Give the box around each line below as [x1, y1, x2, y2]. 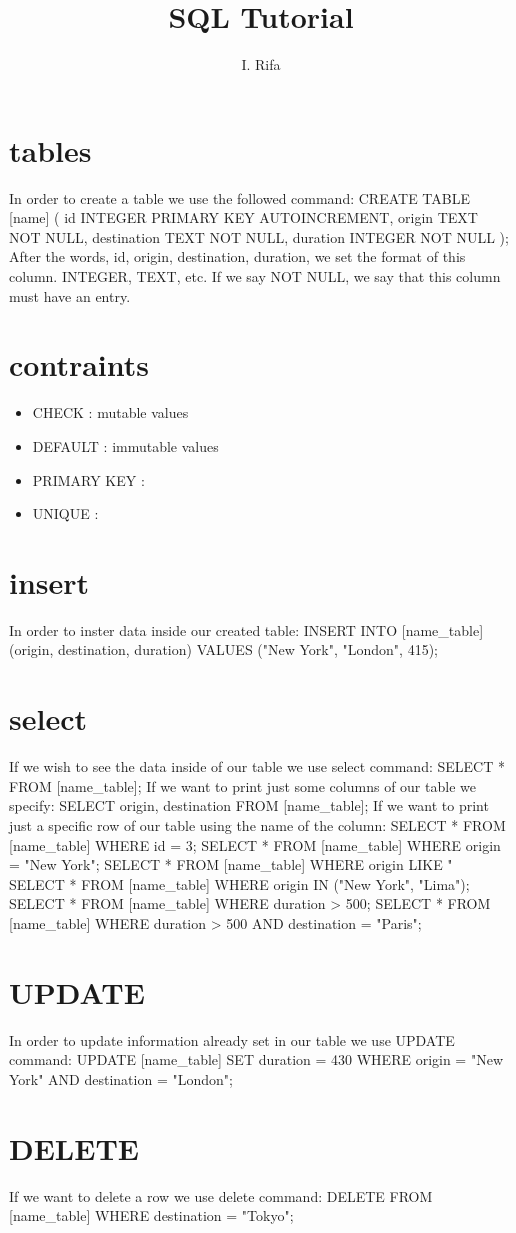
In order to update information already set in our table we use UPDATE [9, 1029, 455, 1050]
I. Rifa [241, 54, 281, 75]
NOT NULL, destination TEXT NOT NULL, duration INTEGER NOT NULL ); [9, 226, 509, 247]
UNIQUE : [32, 503, 99, 524]
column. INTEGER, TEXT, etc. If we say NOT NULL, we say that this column [9, 266, 501, 287]
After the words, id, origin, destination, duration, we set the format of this [9, 246, 466, 267]
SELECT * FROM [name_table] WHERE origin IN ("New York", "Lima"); [9, 873, 470, 894]
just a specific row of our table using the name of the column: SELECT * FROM [9, 814, 506, 835]
